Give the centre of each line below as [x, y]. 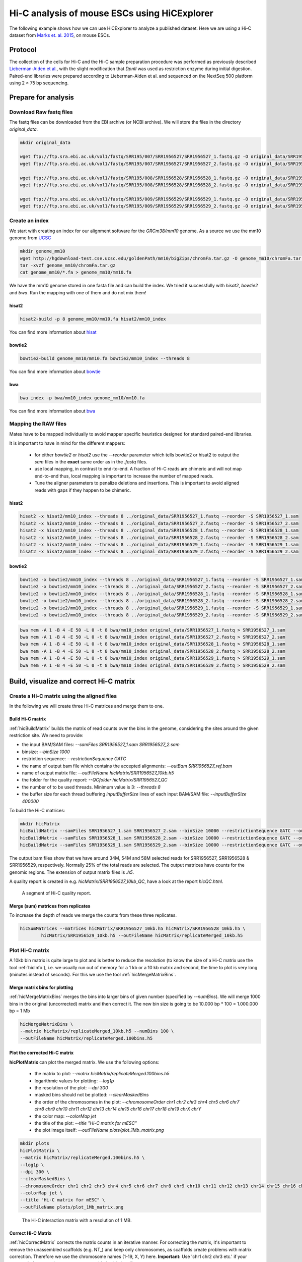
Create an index [29, 221]
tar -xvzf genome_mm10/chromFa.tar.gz [68, 265]
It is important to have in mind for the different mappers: [67, 443]
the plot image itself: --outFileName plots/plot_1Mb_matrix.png [99, 1130]
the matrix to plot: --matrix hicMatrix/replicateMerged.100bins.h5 [102, 1074]
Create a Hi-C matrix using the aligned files [63, 696]
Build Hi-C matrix [28, 719]
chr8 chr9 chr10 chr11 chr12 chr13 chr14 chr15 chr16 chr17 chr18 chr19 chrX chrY [118, 1109]
